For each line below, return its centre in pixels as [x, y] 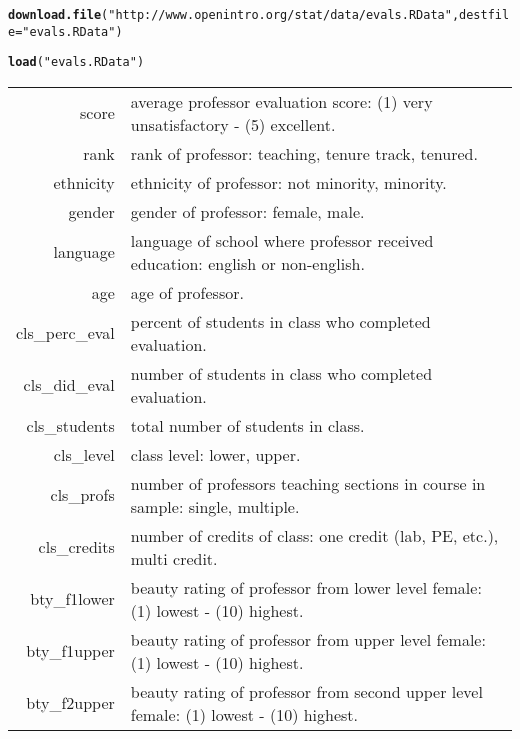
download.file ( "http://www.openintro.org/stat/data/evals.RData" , [234, 15]
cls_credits [76, 547]
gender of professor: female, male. [247, 211]
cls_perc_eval [65, 333]
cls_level [84, 454]
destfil [484, 15]
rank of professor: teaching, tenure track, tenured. [304, 153]
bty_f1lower [72, 599]
